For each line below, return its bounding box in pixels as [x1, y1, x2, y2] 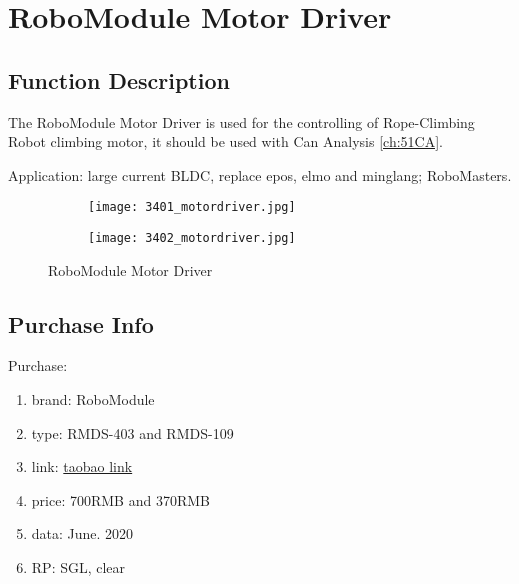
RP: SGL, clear [31, 557, 126, 578]
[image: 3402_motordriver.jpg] [88, 231, 296, 246]
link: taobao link [31, 456, 133, 477]
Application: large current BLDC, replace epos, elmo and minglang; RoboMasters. [8, 164, 512, 185]
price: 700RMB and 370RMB [31, 489, 210, 510]
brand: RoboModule [31, 389, 155, 410]
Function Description [8, 64, 230, 95]
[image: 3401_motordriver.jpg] [88, 200, 296, 215]
